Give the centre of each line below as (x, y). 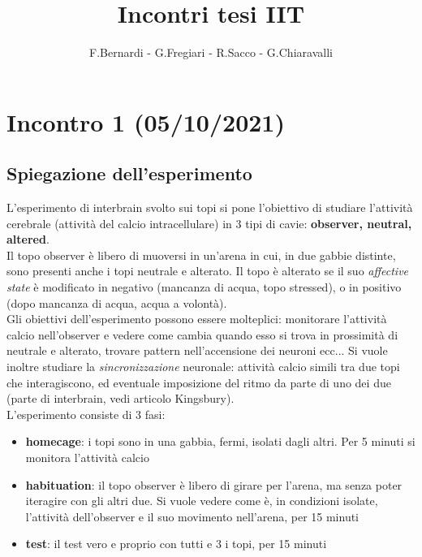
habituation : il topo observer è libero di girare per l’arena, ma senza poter (214, 484)
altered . (28, 239)
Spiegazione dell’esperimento (129, 173)
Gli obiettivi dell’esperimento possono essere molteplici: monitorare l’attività (197, 319)
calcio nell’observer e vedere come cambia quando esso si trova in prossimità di (202, 334)
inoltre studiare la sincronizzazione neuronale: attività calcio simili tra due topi (203, 367)
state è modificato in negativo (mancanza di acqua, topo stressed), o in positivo (204, 287)
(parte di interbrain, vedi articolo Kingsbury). (121, 398)
